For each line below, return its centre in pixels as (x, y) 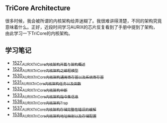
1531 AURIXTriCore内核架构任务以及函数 (46, 83)
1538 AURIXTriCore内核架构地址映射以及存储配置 (54, 115)
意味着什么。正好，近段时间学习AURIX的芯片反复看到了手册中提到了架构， (82, 27)
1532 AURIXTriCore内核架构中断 (40, 89)
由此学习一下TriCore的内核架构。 (39, 33)
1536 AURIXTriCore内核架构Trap (40, 102)
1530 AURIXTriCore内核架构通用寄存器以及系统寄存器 (58, 76)
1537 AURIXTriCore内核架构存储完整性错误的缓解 (54, 109)
